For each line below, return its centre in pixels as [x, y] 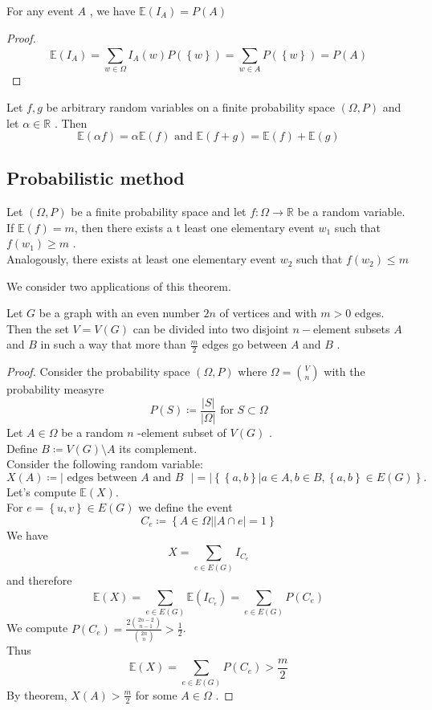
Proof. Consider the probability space [98, 371]
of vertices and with [268, 313]
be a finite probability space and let [159, 212]
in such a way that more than [113, 344]
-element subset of [182, 432]
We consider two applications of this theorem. [119, 286]
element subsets [352, 328]
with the [344, 371]
